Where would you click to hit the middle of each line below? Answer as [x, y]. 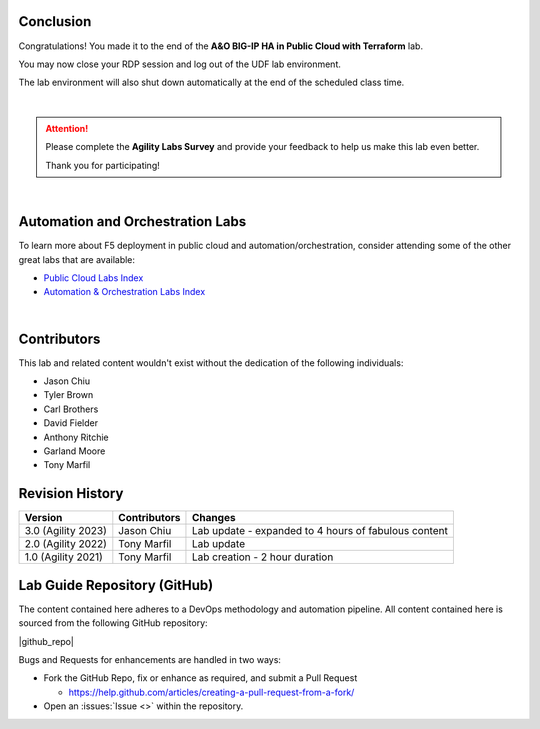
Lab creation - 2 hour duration [262, 557]
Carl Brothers [71, 409]
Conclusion [55, 21]
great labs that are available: [76, 259]
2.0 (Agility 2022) [65, 544]
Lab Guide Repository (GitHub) [116, 585]
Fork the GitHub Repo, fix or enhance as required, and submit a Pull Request [200, 678]
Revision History [71, 493]
